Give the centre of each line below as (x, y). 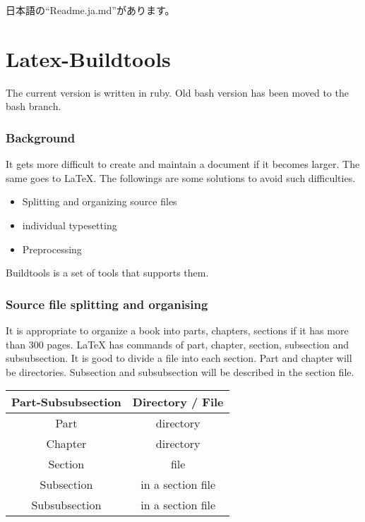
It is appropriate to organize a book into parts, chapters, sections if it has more (177, 330)
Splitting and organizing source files (100, 201)
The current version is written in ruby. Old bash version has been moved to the (177, 92)
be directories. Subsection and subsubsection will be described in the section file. (180, 371)
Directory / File (178, 402)
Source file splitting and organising (107, 304)
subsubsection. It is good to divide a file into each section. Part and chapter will (179, 358)
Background (41, 137)
